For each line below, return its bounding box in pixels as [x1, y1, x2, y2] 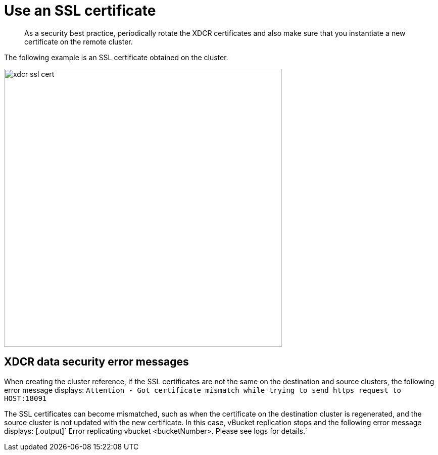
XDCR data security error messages [4, 355, 189, 369]
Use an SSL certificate [4, 2, 156, 19]
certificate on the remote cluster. [24, 37, 133, 46]
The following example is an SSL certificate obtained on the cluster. [4, 53, 228, 62]
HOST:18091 [4, 394, 47, 402]
